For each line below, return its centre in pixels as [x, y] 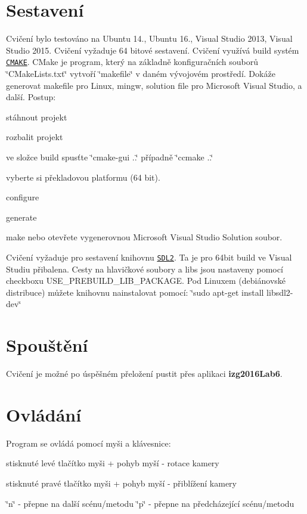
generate [21, 217]
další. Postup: [31, 97]
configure [23, 197]
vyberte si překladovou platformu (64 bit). [83, 177]
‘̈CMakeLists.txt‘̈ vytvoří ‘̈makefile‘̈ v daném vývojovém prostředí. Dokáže [141, 73]
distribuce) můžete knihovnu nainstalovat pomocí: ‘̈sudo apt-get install [135, 292]
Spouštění [47, 345]
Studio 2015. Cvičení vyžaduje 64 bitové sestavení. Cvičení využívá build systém [153, 50]
